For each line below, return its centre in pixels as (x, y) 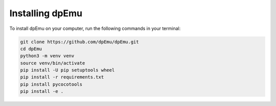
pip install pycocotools (51, 84)
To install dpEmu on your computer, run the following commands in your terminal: (95, 28)
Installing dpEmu (46, 13)
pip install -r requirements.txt (62, 77)
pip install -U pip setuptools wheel (67, 70)
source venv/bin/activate (53, 63)
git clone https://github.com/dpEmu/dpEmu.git (79, 42)
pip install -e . (42, 92)
